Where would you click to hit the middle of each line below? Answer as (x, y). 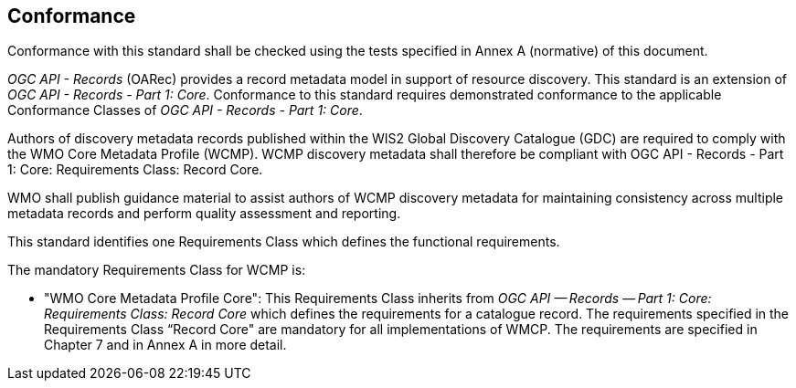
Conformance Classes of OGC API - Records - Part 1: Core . (185, 110)
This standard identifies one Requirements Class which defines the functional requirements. (284, 242)
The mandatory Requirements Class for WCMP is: (157, 270)
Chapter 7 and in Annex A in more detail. (165, 345)
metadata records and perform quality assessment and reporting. (204, 214)
